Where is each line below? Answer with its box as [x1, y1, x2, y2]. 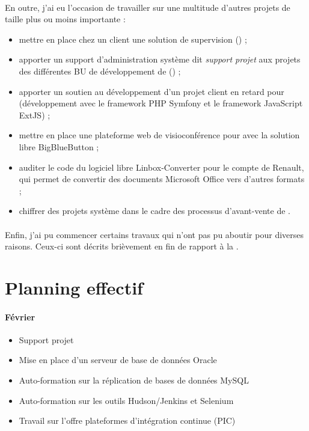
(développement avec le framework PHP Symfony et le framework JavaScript [19, 97, 303, 109]
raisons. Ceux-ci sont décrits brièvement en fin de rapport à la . [5, 240, 239, 252]
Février [5, 310, 35, 323]
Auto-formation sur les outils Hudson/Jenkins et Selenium [19, 394, 234, 406]
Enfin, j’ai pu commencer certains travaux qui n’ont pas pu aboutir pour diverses [5, 228, 304, 240]
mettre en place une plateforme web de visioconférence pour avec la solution [19, 129, 300, 141]
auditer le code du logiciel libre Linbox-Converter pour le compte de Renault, [19, 160, 304, 173]
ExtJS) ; [19, 108, 50, 121]
